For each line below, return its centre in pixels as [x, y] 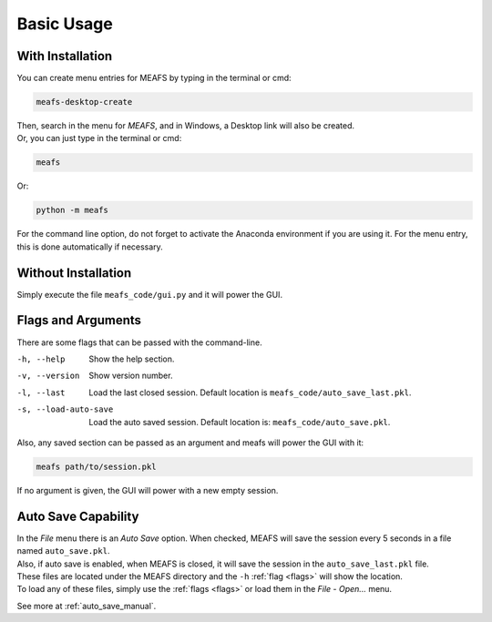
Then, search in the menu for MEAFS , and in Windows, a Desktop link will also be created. [186, 126]
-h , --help [41, 359]
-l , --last [41, 393]
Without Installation [74, 273]
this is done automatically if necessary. [90, 247]
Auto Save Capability [78, 516]
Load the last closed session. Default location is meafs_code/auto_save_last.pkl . [250, 393]
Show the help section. [132, 359]
